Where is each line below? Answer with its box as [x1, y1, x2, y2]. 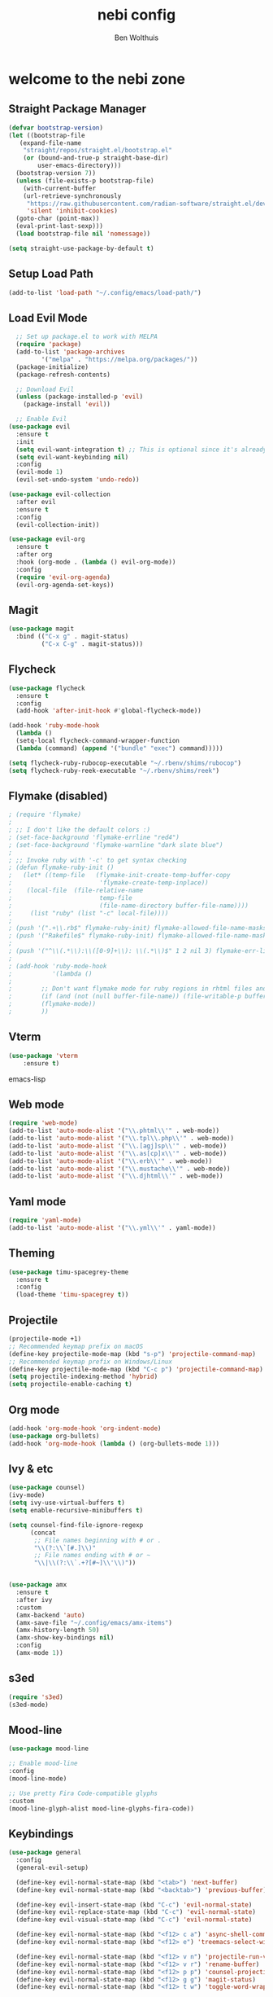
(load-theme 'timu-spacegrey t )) [15, 1291, 129, 1299]
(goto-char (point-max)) [15, 214, 100, 223]
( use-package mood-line [8, 1745, 89, 1753]
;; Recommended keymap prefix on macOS [8, 1342, 144, 1350]
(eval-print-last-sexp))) [15, 222, 104, 230]
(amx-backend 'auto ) [15, 1611, 85, 1619]
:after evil [15, 498, 57, 506]
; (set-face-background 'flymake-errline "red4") [8, 833, 180, 841]
